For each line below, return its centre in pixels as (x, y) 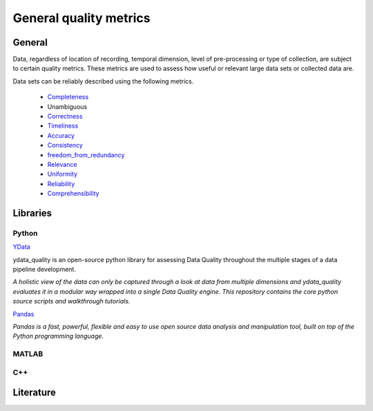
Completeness (68, 97)
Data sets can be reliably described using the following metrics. (103, 81)
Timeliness (63, 126)
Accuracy (61, 135)
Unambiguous (67, 106)
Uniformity (63, 174)
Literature (35, 393)
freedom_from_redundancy (86, 154)
